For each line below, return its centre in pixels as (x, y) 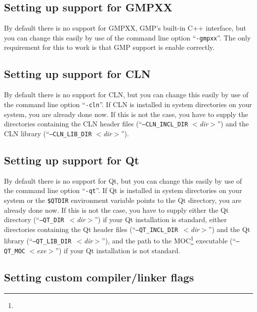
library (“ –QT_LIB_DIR (38, 241)
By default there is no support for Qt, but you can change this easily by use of (123, 180)
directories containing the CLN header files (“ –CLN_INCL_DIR (96, 124)
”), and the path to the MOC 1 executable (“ (169, 240)
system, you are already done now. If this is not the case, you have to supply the (126, 114)
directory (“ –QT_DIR (34, 219)
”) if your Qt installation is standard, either (161, 219)
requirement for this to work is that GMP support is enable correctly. (109, 47)
